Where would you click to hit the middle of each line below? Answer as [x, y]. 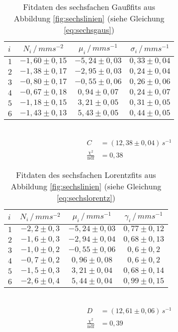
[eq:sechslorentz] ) [86, 198]
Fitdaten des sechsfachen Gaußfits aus [89, 7]
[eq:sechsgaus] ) [89, 30]
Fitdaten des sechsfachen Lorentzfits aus [86, 175]
